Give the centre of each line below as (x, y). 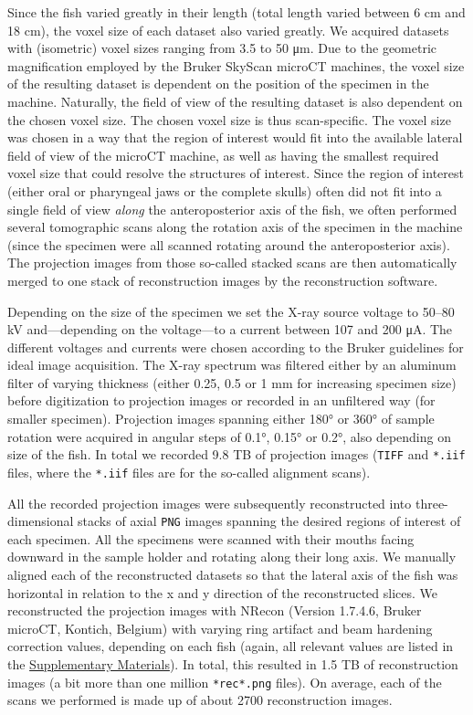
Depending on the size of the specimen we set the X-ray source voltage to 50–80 (231, 311)
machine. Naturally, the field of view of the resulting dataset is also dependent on (235, 101)
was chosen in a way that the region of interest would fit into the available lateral (235, 137)
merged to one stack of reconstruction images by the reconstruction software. (223, 280)
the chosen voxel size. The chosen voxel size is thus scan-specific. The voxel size (229, 119)
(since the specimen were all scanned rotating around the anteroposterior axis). (229, 244)
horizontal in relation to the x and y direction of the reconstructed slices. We (222, 592)
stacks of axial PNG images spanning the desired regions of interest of (269, 521)
